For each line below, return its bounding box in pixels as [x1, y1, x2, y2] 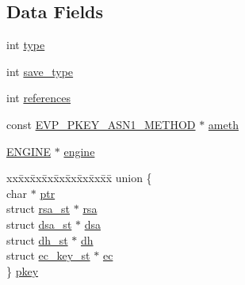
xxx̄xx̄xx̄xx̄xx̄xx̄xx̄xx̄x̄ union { [6, 169, 152, 186]
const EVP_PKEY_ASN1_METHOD [6, 116, 196, 132]
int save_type [6, 63, 74, 79]
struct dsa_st [6, 215, 72, 232]
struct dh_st [6, 231, 68, 248]
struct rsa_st [6, 200, 71, 217]
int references [6, 89, 71, 106]
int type [6, 36, 45, 53]
